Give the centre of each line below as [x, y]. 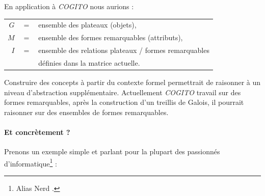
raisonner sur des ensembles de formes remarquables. [86, 112]
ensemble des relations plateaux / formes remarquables [124, 50]
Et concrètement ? [37, 132]
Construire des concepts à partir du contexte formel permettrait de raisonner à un [132, 82]
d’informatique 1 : [31, 162]
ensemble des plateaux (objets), [87, 25]
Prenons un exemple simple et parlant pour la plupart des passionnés [112, 151]
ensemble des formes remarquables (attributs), [111, 37]
